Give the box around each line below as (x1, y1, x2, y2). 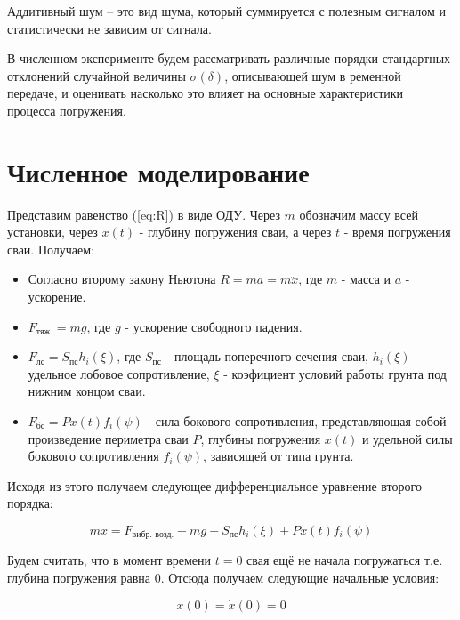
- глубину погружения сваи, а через (139, 222, 332, 241)
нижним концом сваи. (28, 382, 146, 400)
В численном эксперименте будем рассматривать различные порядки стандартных (7, 49, 451, 68)
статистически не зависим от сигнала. (7, 19, 212, 37)
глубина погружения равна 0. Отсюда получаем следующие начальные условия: (7, 568, 440, 587)
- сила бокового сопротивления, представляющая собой (147, 412, 447, 431)
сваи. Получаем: (7, 239, 95, 258)
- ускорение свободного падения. (125, 317, 303, 335)
